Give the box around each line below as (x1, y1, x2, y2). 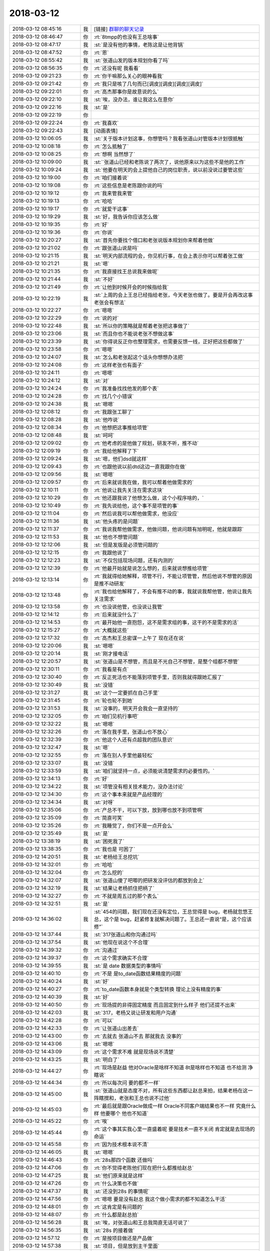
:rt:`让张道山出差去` (93, 1025, 139, 1032)
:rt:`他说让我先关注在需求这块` (93, 486, 164, 493)
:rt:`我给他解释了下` (93, 447, 139, 454)
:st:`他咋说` (93, 416, 119, 423)
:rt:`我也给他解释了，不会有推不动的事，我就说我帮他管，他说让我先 (93, 588, 252, 595)
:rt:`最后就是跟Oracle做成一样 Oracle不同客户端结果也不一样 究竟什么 (93, 1102, 256, 1109)
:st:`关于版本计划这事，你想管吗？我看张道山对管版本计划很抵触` (93, 135, 244, 142)
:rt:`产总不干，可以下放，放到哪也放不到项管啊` (93, 806, 204, 813)
